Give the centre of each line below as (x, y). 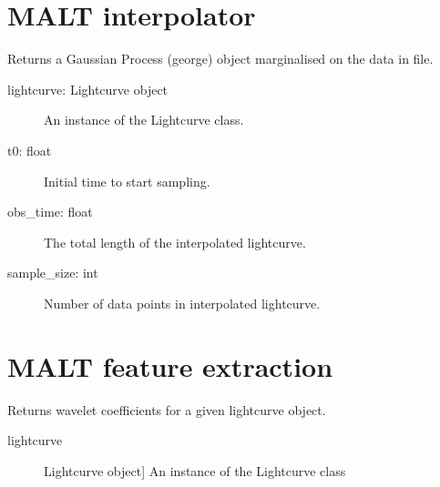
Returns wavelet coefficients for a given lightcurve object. (167, 409)
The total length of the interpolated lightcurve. (175, 242)
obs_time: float (50, 212)
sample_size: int (53, 273)
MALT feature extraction (170, 365)
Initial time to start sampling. (127, 181)
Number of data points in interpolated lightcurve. (182, 303)
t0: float (30, 150)
